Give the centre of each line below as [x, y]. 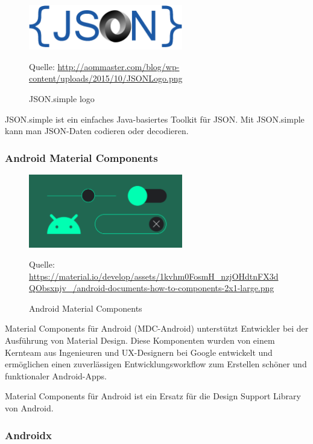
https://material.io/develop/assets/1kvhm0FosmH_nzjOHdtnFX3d [154, 276]
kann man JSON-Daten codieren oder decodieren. [97, 131]
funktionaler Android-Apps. [56, 375]
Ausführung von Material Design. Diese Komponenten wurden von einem [140, 340]
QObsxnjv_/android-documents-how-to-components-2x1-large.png [152, 288]
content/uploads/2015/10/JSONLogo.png [106, 78]
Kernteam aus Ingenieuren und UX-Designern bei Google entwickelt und [139, 352]
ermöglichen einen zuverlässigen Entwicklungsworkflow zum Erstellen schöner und [156, 364]
